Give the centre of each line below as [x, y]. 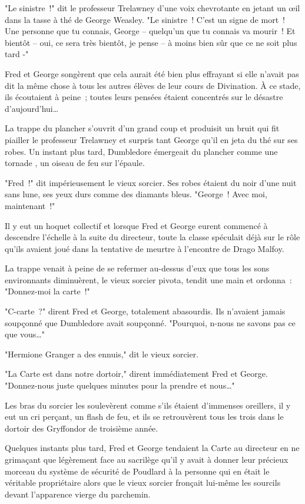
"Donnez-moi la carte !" [47, 291]
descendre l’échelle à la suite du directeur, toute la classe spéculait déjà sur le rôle [152, 237]
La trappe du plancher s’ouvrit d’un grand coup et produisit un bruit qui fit [142, 128]
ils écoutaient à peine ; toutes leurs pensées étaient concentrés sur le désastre [144, 97]
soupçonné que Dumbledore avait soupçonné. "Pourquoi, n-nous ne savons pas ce [150, 322]
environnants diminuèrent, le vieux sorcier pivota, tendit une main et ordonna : [148, 279]
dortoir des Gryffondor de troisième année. [82, 428]
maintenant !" [30, 205]
